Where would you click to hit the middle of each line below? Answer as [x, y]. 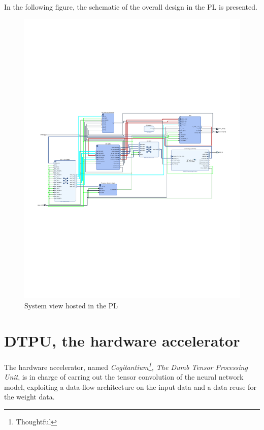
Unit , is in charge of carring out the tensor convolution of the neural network [124, 377]
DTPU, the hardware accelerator [122, 340]
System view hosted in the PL [71, 306]
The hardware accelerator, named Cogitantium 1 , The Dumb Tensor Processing [126, 366]
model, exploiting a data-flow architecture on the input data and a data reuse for [130, 386]
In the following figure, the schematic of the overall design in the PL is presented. [131, 7]
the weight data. [29, 397]
